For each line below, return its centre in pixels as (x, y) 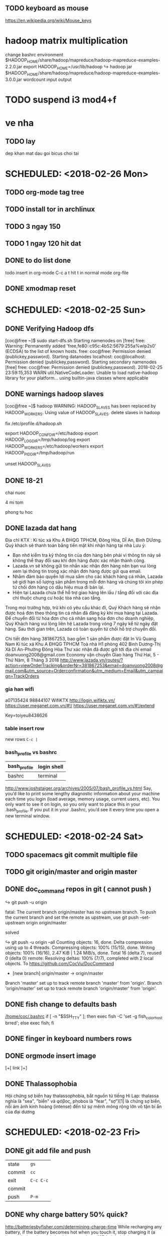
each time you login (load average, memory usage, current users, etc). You (83, 799)
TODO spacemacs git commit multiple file (71, 855)
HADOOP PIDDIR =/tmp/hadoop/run (40, 453)
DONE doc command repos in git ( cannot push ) (78, 889)
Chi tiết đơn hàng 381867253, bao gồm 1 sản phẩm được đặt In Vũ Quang (81, 639)
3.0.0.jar (14, 79)
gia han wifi (20, 689)
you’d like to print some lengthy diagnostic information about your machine (82, 793)
